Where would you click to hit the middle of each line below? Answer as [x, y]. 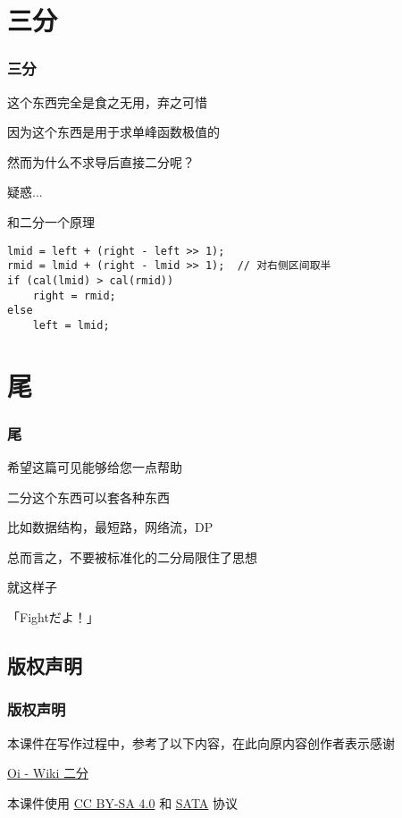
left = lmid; [71, 325]
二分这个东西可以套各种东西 [88, 497]
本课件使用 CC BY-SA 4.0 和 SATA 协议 [123, 802]
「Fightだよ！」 [53, 617]
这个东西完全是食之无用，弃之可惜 [107, 101]
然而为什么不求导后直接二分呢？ [101, 161]
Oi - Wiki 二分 [48, 773]
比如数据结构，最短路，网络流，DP [110, 527]
